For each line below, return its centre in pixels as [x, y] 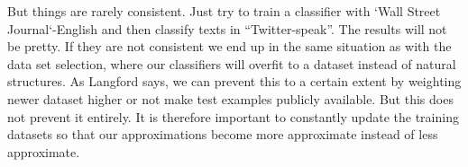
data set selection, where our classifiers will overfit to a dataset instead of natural [232, 63]
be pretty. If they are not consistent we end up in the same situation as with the [229, 46]
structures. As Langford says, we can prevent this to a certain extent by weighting [234, 81]
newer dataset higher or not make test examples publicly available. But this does [230, 98]
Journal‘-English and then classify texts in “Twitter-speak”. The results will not [227, 28]
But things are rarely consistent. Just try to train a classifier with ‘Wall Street [224, 11]
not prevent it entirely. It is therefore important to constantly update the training [233, 116]
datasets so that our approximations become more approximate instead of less [223, 134]
